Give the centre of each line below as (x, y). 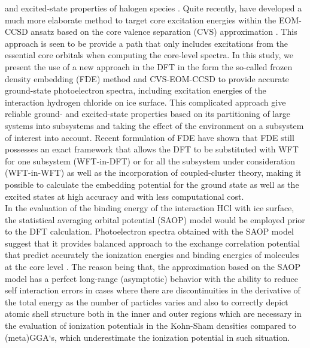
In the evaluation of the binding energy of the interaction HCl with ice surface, (150, 208)
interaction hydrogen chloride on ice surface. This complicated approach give (145, 102)
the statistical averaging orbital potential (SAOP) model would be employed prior (155, 219)
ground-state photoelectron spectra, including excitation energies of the (136, 90)
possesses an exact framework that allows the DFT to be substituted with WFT (152, 149)
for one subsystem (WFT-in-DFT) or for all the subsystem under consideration (150, 160)
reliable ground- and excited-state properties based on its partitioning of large (148, 114)
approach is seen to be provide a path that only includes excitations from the (146, 43)
